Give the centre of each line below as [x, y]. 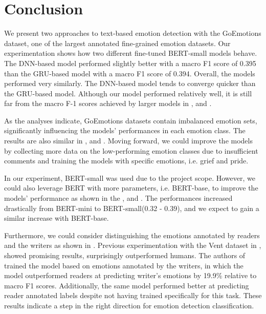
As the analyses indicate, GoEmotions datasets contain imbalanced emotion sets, [131, 120]
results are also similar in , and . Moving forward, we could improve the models [128, 141]
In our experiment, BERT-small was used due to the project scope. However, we [130, 177]
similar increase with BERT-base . [57, 218]
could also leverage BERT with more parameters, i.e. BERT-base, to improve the [131, 188]
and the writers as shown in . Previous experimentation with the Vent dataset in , [133, 245]
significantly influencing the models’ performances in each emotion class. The [125, 130]
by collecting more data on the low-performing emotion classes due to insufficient [131, 150]
